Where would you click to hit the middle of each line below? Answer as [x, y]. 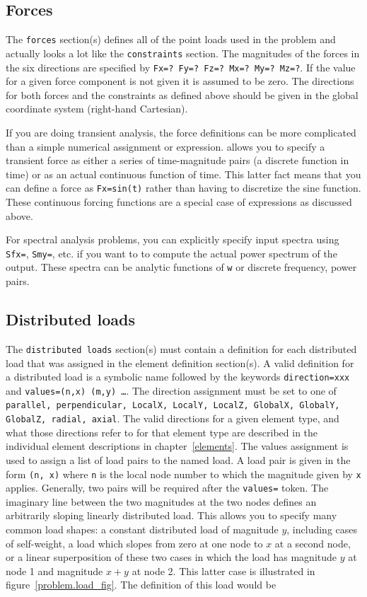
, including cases [322, 529]
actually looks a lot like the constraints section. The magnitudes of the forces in [183, 53]
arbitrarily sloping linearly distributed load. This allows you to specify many [171, 515]
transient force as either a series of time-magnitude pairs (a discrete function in [177, 160]
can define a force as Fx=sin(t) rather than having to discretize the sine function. [183, 188]
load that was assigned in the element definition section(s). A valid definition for [180, 363]
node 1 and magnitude [54, 570]
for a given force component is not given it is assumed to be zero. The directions [180, 81]
